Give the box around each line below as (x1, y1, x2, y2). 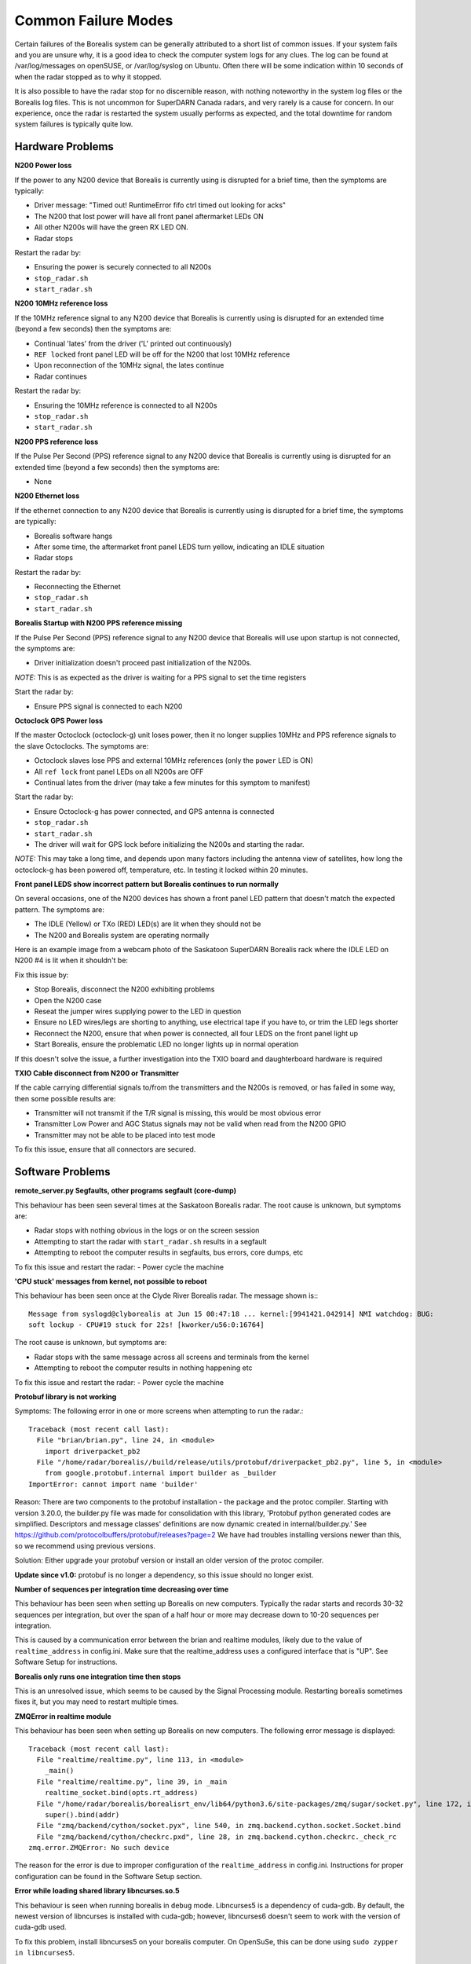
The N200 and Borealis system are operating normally (34, 930, 210, 940)
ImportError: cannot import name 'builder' (28, 1479, 199, 1489)
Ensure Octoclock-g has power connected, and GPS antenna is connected (34, 806, 275, 816)
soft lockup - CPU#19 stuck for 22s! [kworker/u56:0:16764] (28, 1321, 265, 1329)
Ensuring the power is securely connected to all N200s (34, 262, 212, 272)
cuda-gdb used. (14, 1922, 67, 1932)
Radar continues (34, 372, 88, 381)
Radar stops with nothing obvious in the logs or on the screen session (34, 1226, 260, 1235)
